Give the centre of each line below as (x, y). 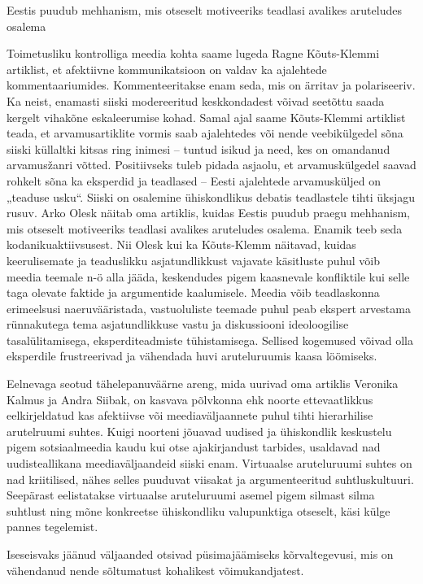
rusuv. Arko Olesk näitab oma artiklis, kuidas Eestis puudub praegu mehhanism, (209, 213)
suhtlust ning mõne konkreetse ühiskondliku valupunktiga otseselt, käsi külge (198, 510)
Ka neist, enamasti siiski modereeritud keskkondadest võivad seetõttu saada (196, 100)
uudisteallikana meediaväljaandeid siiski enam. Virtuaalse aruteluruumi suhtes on (209, 463)
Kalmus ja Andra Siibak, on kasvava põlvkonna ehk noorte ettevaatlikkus (190, 399)
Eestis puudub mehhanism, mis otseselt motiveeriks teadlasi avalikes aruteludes (204, 10)
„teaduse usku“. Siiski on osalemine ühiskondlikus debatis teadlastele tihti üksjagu (211, 196)
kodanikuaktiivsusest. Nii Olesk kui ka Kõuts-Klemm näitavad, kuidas (181, 244)
